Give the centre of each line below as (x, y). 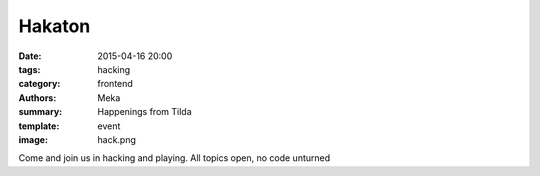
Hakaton (54, 26)
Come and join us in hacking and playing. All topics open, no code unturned (174, 158)
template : (39, 126)
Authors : (37, 97)
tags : (29, 69)
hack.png (117, 139)
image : (33, 139)
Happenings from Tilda (144, 112)
